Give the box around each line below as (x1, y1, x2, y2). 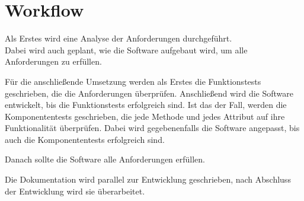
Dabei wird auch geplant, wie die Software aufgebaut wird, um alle (5, 43, 248, 56)
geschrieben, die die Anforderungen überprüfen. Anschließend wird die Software (5, 87, 293, 99)
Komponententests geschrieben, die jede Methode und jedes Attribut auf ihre (5, 110, 285, 122)
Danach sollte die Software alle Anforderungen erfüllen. (5, 153, 206, 165)
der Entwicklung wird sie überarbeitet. (5, 184, 145, 197)
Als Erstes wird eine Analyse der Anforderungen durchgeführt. (5, 32, 232, 44)
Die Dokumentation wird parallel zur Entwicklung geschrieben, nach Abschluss (5, 173, 291, 186)
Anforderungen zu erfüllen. (5, 55, 102, 68)
